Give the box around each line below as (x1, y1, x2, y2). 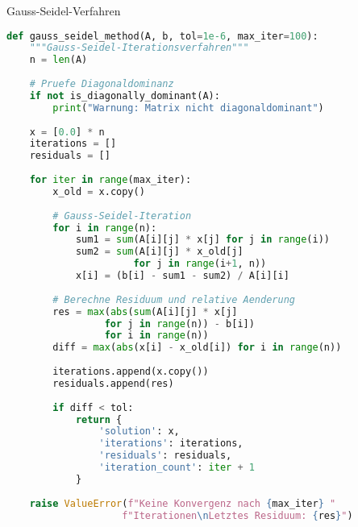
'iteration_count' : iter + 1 (98, 462, 255, 474)
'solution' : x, (98, 425, 180, 438)
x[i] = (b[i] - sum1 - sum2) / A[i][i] (75, 270, 289, 282)
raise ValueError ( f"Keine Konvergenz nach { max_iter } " (29, 497, 336, 509)
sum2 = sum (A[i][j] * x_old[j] (75, 246, 244, 258)
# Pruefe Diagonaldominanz (29, 78, 174, 90)
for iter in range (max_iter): (29, 174, 192, 186)
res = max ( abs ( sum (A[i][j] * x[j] (52, 305, 238, 317)
